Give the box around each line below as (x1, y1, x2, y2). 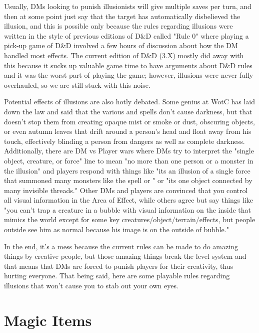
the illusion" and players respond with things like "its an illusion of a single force (4, 165, 250, 176)
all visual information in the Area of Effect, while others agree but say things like (4, 195, 253, 205)
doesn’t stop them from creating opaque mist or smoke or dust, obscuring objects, (4, 116, 255, 126)
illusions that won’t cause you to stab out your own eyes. (4, 280, 178, 291)
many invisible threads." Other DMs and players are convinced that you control (4, 185, 248, 195)
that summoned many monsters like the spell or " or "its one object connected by (4, 175, 252, 186)
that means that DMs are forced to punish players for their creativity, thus (4, 260, 233, 271)
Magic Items (4, 309, 92, 330)
